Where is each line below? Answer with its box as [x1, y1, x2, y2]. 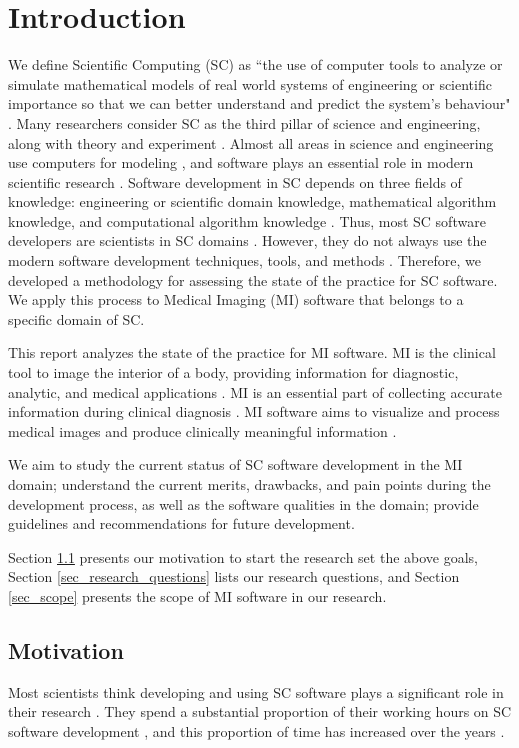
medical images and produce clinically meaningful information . [8, 420, 397, 441]
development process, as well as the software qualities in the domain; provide [8, 493, 479, 514]
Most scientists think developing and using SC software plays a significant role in [8, 681, 504, 702]
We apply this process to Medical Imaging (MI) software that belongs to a [8, 289, 464, 310]
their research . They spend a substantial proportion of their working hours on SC [8, 701, 512, 722]
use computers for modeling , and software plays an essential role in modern [8, 152, 474, 173]
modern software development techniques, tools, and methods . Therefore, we [8, 250, 481, 271]
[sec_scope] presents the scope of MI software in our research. [8, 585, 387, 606]
